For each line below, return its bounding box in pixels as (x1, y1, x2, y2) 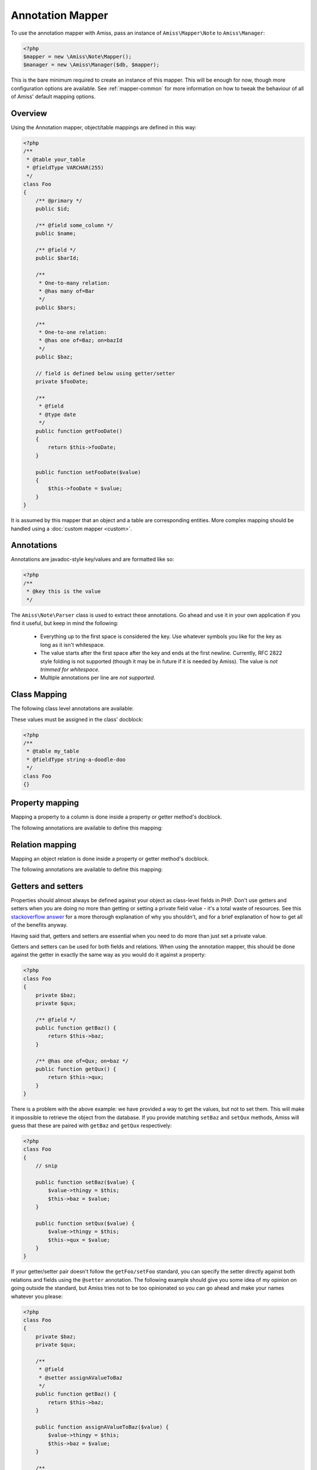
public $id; (35, 206, 70, 212)
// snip (35, 1162, 58, 1170)
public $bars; (35, 304, 76, 311)
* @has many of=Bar (38, 288, 95, 294)
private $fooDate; (35, 378, 89, 385)
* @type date (38, 411, 76, 417)
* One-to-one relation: (38, 329, 107, 335)
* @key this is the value (26, 588, 101, 595)
